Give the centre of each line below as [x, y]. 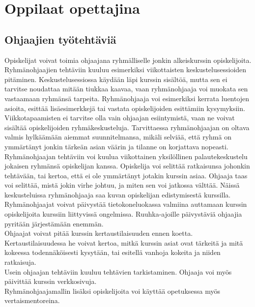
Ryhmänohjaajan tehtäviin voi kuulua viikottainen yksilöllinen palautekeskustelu [126, 156]
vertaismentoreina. [32, 300]
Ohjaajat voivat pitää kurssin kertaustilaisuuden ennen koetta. [99, 233]
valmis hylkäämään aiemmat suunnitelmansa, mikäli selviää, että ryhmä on [118, 137]
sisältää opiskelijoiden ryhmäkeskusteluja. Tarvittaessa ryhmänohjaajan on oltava [127, 127]
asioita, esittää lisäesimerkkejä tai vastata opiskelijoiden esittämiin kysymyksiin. [125, 108]
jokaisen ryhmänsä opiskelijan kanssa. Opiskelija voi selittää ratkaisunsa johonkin [127, 166]
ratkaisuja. [20, 262]
